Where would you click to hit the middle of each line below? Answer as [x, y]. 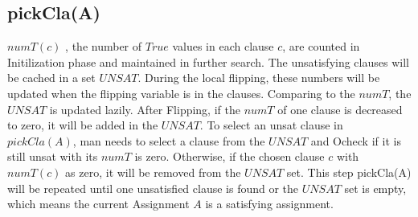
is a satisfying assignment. [269, 204]
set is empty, [375, 188]
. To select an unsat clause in [271, 125]
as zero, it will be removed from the [153, 172]
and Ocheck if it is [356, 140]
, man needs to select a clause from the [169, 140]
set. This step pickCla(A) [349, 172]
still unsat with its [53, 156]
